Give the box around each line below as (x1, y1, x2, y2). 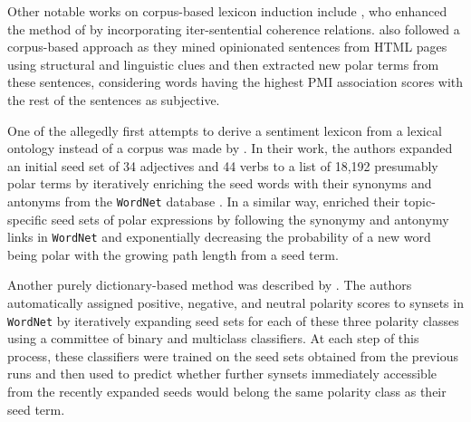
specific (7, 209, 48, 228)
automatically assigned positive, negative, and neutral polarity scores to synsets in (7, 293, 464, 312)
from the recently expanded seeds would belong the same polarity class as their (7, 382, 447, 401)
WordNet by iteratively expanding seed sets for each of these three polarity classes (7, 311, 459, 330)
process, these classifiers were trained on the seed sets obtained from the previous (7, 346, 458, 365)
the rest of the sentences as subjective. (7, 90, 220, 109)
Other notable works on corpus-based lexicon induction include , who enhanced (7, 2, 447, 20)
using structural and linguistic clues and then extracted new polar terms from (7, 54, 439, 73)
